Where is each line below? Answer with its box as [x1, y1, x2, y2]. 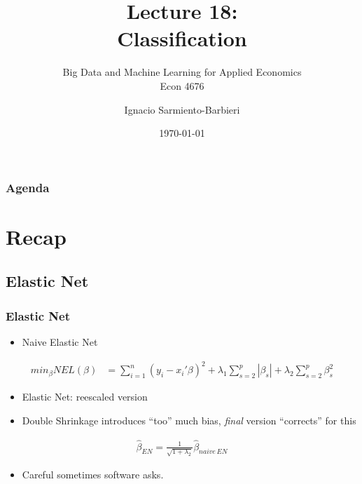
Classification [117, 24, 247, 53]
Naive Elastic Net [22, 334, 98, 349]
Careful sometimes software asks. [22, 467, 164, 482]
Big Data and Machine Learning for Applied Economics [62, 65, 302, 79]
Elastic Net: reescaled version [22, 389, 148, 404]
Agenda [6, 178, 50, 196]
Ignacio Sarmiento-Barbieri [124, 102, 240, 116]
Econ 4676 [160, 78, 204, 93]
